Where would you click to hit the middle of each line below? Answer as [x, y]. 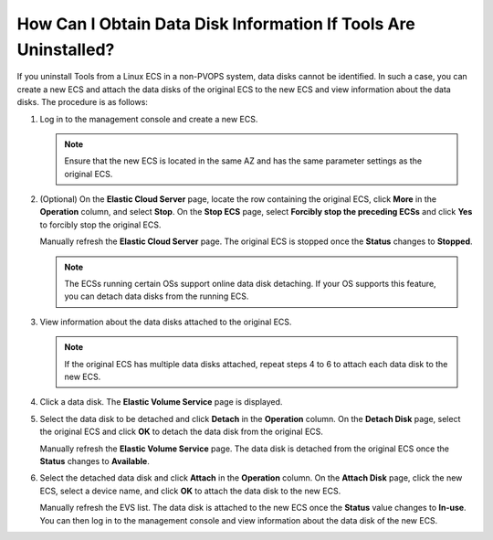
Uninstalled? [66, 49]
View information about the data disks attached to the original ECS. [166, 322]
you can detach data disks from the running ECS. [157, 296]
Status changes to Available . [94, 461]
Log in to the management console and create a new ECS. [149, 119]
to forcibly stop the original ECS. [100, 225]
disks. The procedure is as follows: [82, 102]
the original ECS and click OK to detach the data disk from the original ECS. [182, 432]
